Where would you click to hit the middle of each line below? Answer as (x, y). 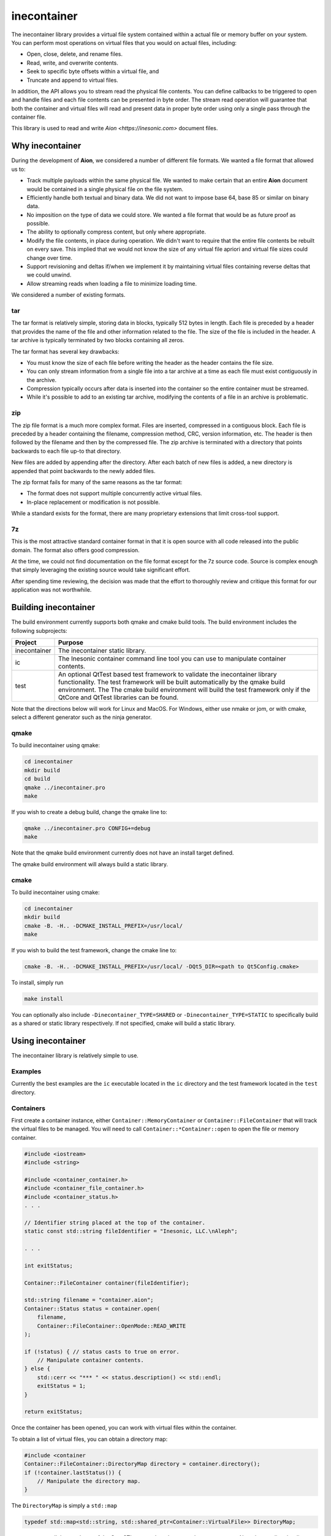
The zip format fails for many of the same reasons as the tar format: (97, 482)
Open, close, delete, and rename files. (74, 54)
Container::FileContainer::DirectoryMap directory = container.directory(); (142, 1464)
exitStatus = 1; (61, 1386)
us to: (18, 169)
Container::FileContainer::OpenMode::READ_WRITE (112, 1326)
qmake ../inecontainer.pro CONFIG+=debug (87, 828)
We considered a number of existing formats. (68, 295)
